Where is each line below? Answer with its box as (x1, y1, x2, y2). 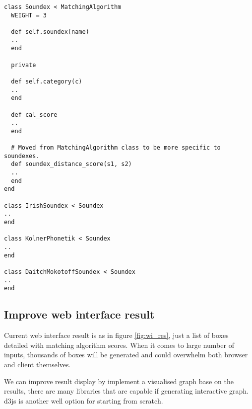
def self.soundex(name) (11, 28, 89, 35)
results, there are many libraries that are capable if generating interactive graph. (4, 386, 249, 396)
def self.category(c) (11, 78, 82, 85)
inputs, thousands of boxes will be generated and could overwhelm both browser (4, 349, 248, 360)
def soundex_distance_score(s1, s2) (11, 161, 132, 168)
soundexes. (4, 152, 40, 160)
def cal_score (11, 111, 58, 118)
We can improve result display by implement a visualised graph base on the (4, 376, 234, 386)
